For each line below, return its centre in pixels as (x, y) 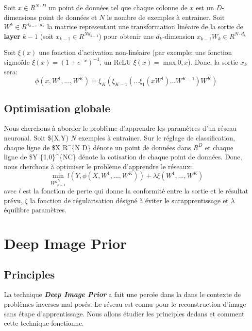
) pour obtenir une (126, 36)
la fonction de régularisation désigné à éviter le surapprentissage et (129, 200)
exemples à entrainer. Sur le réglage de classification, (157, 137)
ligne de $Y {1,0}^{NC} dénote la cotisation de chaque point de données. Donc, (123, 157)
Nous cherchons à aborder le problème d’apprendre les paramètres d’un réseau (120, 128)
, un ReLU (115, 61)
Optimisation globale (57, 108)
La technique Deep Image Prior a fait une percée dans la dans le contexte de (122, 294)
